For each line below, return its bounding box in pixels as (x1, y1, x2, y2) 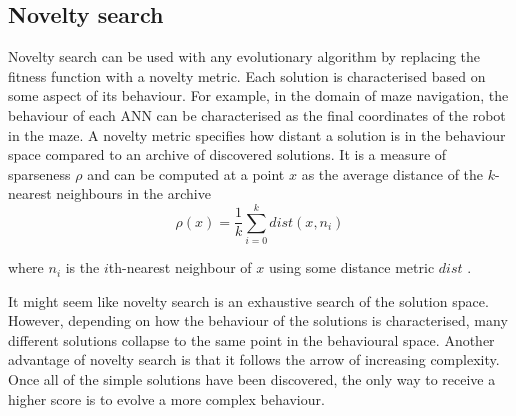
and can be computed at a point (87, 163, 285, 184)
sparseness (8, 163, 71, 184)
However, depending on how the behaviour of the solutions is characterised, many (8, 310, 508, 331)
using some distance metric (268, 257, 435, 278)
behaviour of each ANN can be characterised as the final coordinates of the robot (8, 104, 506, 125)
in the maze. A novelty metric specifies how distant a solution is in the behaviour (8, 124, 506, 145)
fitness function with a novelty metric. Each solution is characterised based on (8, 65, 486, 86)
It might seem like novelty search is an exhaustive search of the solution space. (8, 290, 489, 311)
